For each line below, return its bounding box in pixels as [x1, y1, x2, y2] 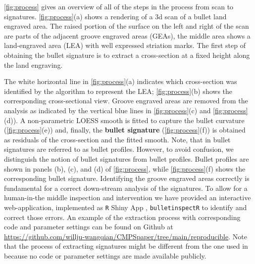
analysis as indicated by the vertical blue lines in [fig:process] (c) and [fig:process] [4, 105, 248, 115]
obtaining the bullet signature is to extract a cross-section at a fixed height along [4, 49, 250, 60]
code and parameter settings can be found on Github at [4, 221, 173, 232]
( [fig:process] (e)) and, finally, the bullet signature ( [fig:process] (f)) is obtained [4, 125, 246, 135]
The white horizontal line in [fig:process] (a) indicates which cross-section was [4, 76, 237, 87]
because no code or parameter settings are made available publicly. [4, 250, 206, 261]
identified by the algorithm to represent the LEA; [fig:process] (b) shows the [4, 86, 233, 96]
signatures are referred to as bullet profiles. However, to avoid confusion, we [4, 144, 234, 154]
